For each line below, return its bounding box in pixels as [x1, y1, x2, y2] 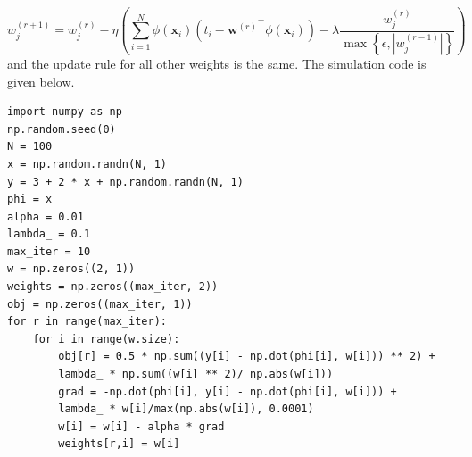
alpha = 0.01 [7, 210, 84, 223]
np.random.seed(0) [7, 122, 116, 136]
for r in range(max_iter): [7, 315, 167, 328]
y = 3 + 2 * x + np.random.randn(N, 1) [7, 175, 244, 188]
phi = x [7, 193, 53, 206]
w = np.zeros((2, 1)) [7, 262, 136, 276]
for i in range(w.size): [32, 332, 180, 345]
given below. [7, 71, 75, 90]
